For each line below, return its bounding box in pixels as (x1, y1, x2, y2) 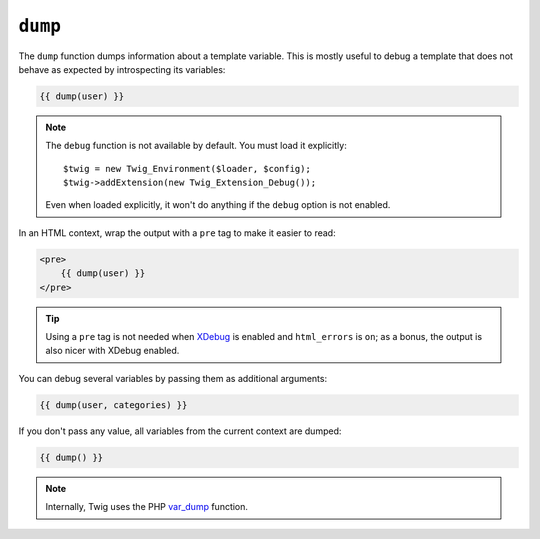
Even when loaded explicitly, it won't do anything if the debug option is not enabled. (45, 199, 391, 211)
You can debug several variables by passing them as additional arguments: (18, 372, 328, 384)
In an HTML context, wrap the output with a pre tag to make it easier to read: (18, 226, 336, 239)
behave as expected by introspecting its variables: (18, 63, 226, 75)
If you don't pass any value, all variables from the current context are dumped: (18, 425, 342, 437)
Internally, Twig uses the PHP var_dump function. (45, 501, 249, 513)
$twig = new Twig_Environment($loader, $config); (63, 163, 312, 174)
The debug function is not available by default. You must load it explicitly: (45, 140, 347, 152)
